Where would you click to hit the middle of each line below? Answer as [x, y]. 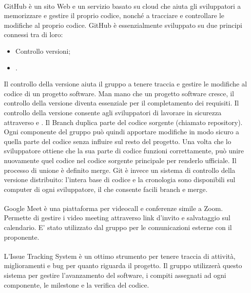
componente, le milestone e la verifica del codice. [77, 284]
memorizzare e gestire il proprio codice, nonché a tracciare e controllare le [114, 15]
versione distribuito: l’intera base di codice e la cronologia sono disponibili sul [120, 179]
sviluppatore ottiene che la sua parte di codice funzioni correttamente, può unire [124, 151]
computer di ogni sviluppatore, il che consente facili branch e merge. [106, 189]
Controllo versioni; [43, 51]
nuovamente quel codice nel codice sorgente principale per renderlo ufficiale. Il [120, 160]
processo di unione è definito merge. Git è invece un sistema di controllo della [120, 170]
